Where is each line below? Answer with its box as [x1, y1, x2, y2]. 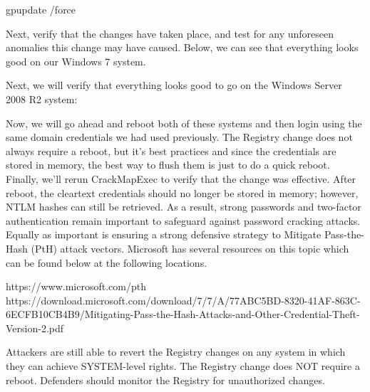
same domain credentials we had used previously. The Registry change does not [6, 129, 353, 144]
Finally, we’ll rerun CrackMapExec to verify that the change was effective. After [6, 171, 356, 186]
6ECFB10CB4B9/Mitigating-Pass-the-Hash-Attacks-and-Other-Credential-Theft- [6, 307, 360, 322]
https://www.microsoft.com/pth [6, 279, 146, 294]
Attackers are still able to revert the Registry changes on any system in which [6, 344, 346, 359]
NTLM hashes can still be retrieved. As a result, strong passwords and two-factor [6, 199, 361, 214]
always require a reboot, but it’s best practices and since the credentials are [6, 143, 336, 158]
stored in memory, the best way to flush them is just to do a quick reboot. [6, 157, 330, 172]
